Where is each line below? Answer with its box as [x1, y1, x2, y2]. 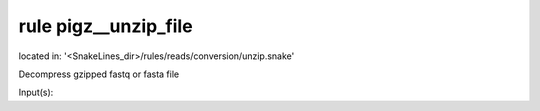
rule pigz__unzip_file [18, 15, 194, 37]
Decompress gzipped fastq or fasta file [18, 68, 180, 80]
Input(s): [18, 86, 54, 99]
